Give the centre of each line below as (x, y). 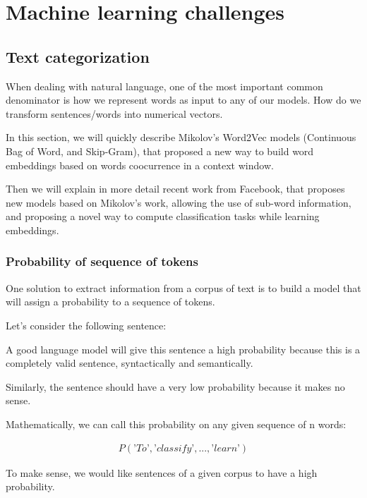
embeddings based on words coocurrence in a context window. (140, 165)
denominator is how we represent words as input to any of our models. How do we (183, 100)
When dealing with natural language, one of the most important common (164, 86)
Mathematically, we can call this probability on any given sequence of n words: (176, 424)
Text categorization (78, 56)
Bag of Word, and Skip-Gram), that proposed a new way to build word (160, 151)
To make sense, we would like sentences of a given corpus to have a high (162, 472)
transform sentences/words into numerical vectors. (114, 113)
